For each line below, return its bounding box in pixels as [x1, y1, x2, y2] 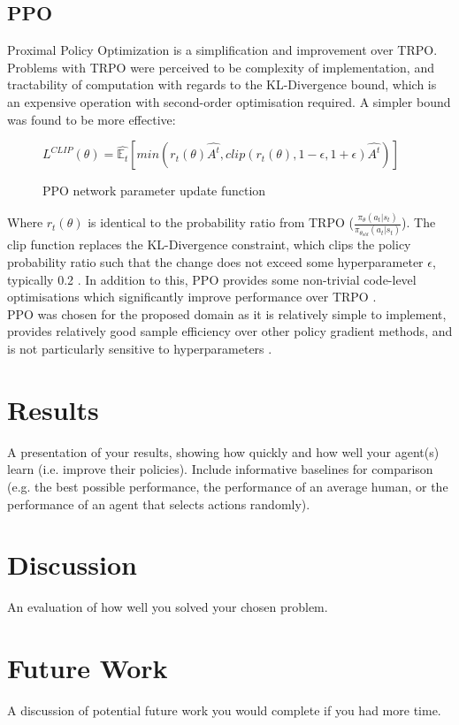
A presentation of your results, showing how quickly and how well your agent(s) [7, 442, 440, 461]
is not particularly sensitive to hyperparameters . [7, 340, 272, 358]
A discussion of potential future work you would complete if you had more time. [7, 700, 441, 719]
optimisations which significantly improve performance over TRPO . [7, 287, 377, 306]
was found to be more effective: [7, 110, 176, 128]
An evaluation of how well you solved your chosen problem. [7, 598, 328, 616]
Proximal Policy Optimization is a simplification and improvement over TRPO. [7, 41, 438, 59]
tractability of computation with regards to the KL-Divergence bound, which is [7, 75, 437, 94]
